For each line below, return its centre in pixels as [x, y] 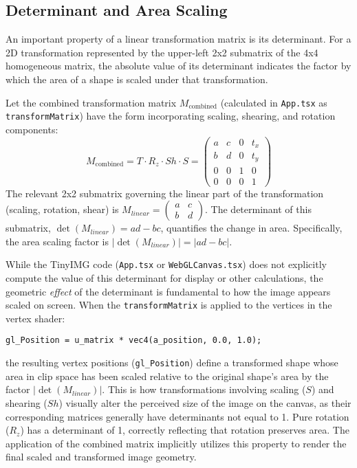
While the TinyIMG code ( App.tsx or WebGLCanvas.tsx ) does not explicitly [166, 264]
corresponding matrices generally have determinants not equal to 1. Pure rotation [177, 416]
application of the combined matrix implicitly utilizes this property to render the [176, 443]
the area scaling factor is [57, 241]
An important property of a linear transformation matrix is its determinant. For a [178, 39]
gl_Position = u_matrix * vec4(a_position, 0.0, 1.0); [134, 341]
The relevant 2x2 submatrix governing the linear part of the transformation [165, 193]
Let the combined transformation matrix [91, 102]
